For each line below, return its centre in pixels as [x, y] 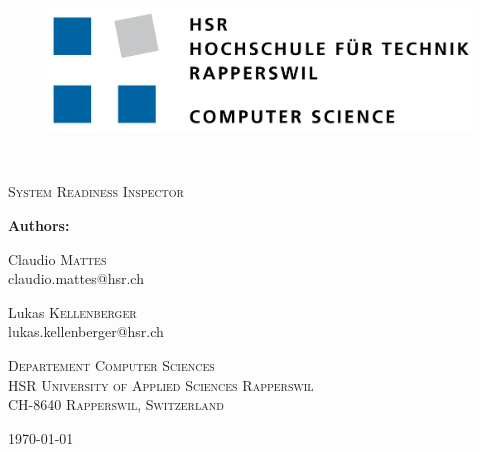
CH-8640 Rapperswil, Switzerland [116, 404]
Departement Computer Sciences [111, 365]
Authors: [39, 225]
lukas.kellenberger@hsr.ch [86, 331]
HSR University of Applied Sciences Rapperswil [161, 384]
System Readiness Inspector [96, 191]
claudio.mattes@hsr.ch [76, 278]
